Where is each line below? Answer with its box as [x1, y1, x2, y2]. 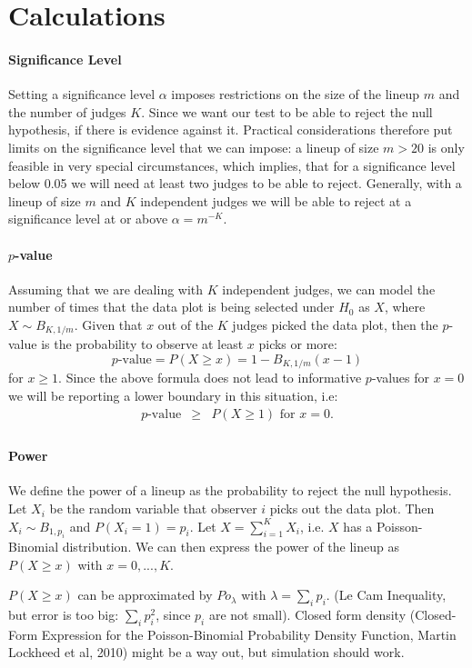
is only [427, 137, 465, 156]
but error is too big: [8, 605, 119, 624]
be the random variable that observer [49, 499, 257, 518]
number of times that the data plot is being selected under [8, 297, 335, 316]
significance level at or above [8, 209, 168, 228]
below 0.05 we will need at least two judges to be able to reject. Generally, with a [8, 174, 462, 193]
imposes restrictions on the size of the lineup [171, 85, 420, 104]
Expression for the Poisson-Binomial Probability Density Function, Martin [41, 624, 457, 643]
